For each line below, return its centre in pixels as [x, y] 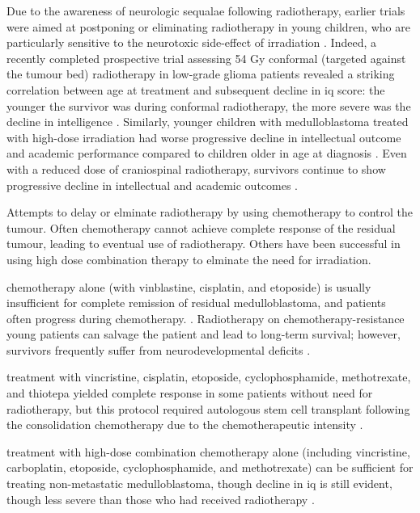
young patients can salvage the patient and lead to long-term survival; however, [204, 334]
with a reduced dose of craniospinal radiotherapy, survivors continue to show [196, 168]
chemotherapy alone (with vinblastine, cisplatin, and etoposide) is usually [189, 286]
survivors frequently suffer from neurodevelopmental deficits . [159, 349]
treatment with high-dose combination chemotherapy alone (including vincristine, [208, 451]
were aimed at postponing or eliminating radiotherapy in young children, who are [208, 26]
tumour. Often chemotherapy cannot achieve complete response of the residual [201, 227]
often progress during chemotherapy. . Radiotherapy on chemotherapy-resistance [206, 318]
